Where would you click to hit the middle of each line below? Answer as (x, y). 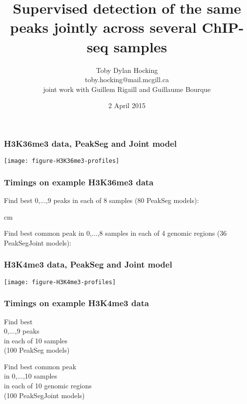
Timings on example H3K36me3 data (79, 182)
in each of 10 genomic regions (48, 386)
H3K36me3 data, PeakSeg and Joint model (91, 143)
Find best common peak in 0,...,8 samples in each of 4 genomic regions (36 (115, 233)
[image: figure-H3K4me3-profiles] (60, 282)
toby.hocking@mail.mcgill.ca (127, 79)
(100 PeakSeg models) (37, 350)
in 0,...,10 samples (31, 376)
